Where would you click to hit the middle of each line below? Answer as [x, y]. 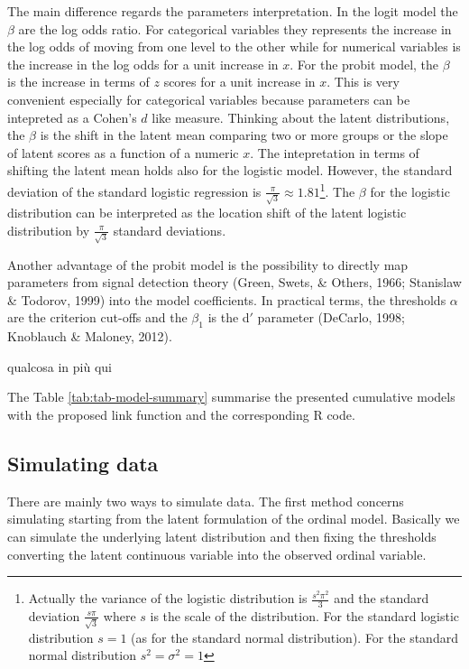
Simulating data [83, 463]
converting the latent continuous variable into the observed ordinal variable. [217, 554]
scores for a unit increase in [239, 82]
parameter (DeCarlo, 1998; [331, 317]
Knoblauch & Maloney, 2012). [90, 336]
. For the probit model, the [364, 64]
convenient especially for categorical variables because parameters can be [209, 99]
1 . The [337, 190]
